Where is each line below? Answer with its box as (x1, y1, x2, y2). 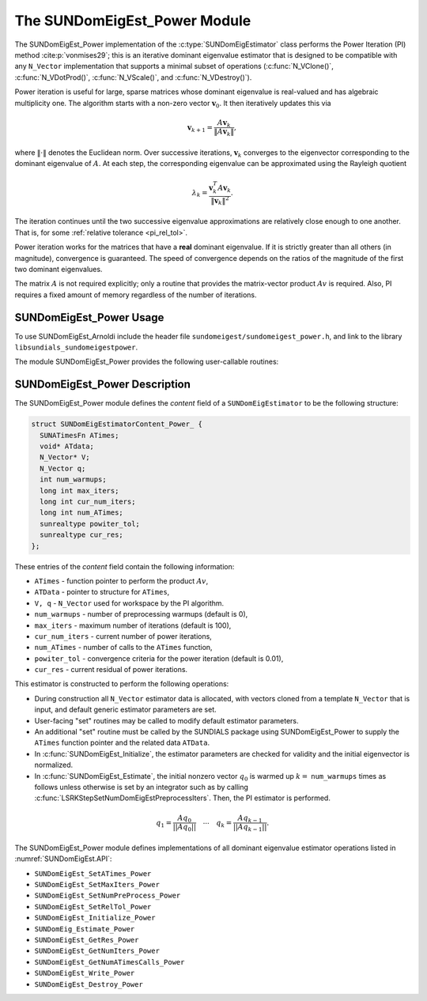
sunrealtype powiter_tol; (40, 519, 140, 528)
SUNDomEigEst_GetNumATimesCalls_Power (34, 958, 185, 966)
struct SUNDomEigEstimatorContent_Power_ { (31, 420, 203, 429)
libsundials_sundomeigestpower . (14, 342, 138, 352)
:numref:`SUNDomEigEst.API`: (14, 854, 112, 863)
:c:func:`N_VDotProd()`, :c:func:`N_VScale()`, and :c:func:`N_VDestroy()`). (14, 72, 252, 82)
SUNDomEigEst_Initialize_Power (34, 913, 156, 923)
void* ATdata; (40, 442, 95, 451)
